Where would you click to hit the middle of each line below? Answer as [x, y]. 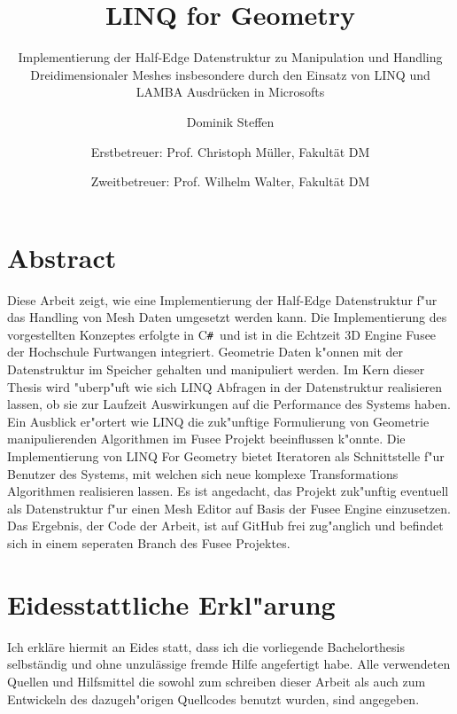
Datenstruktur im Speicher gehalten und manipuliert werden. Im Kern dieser [216, 369]
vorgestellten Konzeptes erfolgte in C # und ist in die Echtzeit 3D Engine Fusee [222, 334]
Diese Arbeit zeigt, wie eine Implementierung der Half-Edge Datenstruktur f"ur [222, 299]
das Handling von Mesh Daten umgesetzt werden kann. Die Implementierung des [227, 317]
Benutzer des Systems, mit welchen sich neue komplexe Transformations [203, 473]
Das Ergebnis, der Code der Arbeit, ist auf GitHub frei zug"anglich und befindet [225, 526]
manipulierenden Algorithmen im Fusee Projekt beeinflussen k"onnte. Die [206, 439]
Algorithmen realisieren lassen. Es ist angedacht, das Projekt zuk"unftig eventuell [228, 491]
